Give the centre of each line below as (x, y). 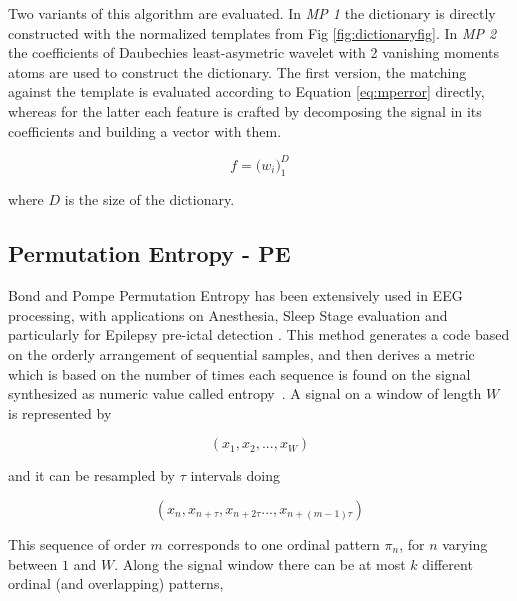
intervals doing (235, 475)
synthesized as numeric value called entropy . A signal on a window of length (245, 393)
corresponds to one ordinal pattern (273, 544)
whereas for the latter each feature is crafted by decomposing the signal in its (245, 110)
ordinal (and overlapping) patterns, (116, 583)
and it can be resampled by (91, 475)
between (33, 563)
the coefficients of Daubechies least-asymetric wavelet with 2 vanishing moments (253, 52)
